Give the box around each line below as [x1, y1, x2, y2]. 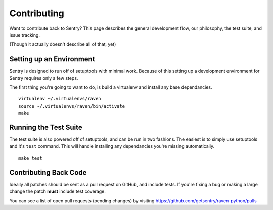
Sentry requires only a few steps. [9, 75, 78, 81]
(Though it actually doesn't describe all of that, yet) [9, 41, 116, 47]
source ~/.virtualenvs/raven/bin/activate [18, 103, 125, 109]
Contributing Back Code [9, 168, 87, 177]
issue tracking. [9, 32, 40, 38]
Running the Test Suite [9, 123, 83, 131]
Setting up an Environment [9, 55, 96, 63]
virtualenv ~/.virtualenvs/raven [18, 96, 101, 102]
